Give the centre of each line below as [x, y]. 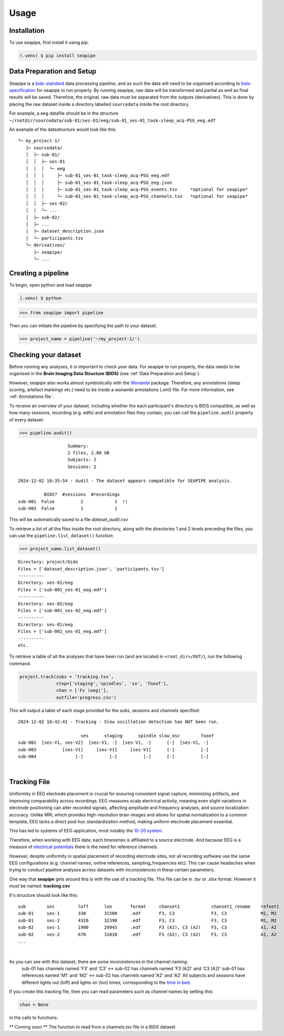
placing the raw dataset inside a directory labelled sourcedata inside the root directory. [99, 104]
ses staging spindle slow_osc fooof [147, 736]
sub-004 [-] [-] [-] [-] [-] [114, 757]
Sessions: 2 [82, 467]
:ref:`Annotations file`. [31, 397]
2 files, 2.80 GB [89, 453]
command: [20, 663]
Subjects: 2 [82, 460]
